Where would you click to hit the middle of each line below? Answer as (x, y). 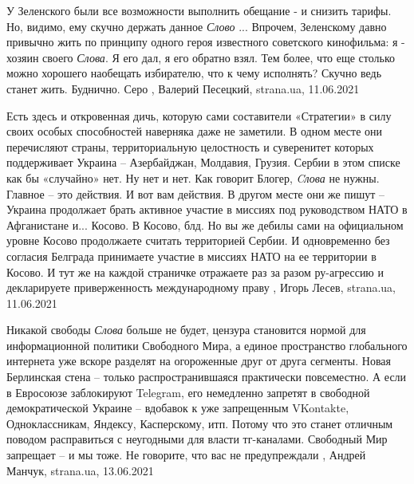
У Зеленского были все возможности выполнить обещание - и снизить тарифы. (199, 10)
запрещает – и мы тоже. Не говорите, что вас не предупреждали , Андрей (186, 455)
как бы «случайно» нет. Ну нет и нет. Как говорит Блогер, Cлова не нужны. (193, 177)
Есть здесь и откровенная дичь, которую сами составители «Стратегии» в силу (199, 115)
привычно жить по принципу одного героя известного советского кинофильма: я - (206, 42)
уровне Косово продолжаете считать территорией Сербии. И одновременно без (198, 240)
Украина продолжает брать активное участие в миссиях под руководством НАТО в (207, 209)
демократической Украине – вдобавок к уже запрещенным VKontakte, (178, 408)
